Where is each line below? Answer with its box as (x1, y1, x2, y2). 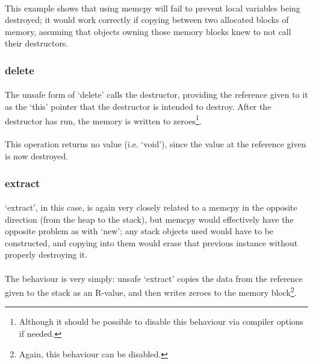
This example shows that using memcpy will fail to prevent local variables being (5, 1, 300, 14)
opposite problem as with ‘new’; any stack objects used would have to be (5, 225, 274, 237)
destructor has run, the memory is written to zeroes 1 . (5, 112, 202, 127)
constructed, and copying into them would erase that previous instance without (5, 236, 298, 249)
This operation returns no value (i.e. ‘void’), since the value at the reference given (5, 138, 306, 150)
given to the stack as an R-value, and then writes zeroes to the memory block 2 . (5, 284, 297, 298)
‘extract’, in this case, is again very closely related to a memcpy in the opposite (5, 201, 297, 214)
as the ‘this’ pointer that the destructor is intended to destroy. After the (5, 100, 271, 112)
